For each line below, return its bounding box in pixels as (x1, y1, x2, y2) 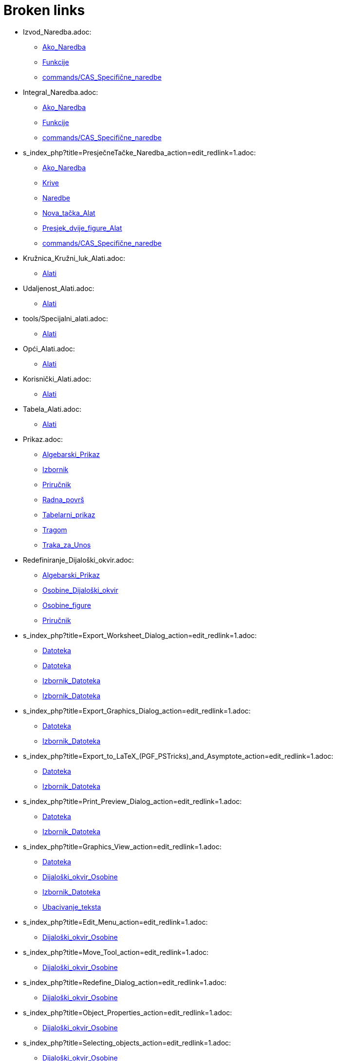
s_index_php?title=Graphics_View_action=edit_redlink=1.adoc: (23, 842, 222, 851)
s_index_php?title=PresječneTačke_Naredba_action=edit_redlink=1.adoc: (23, 148, 256, 157)
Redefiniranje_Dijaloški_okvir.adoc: (23, 555, 134, 564)
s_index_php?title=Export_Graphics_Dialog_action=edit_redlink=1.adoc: (23, 706, 251, 715)
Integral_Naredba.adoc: (23, 88, 98, 96)
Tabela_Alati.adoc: (23, 404, 82, 413)
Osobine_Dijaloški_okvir (42, 585, 118, 594)
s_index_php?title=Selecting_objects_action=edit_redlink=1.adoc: (23, 1038, 231, 1047)
